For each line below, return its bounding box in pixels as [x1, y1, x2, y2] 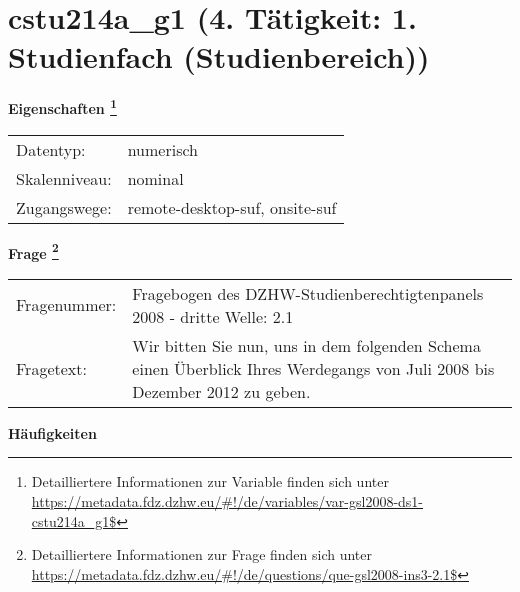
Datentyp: [16, 137, 86, 161]
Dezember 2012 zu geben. [132, 379, 311, 403]
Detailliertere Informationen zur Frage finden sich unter [31, 544, 373, 565]
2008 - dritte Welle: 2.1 [132, 304, 294, 328]
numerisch [127, 137, 198, 161]
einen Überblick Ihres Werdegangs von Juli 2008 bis [132, 356, 495, 380]
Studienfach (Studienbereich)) [8, 36, 430, 77]
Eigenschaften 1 [8, 95, 117, 118]
